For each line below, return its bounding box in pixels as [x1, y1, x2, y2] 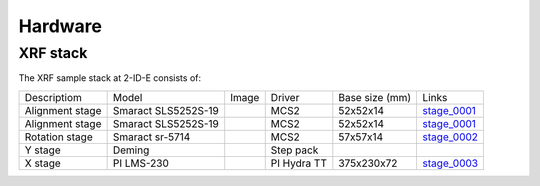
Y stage [24, 143, 61, 157]
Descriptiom [24, 90, 82, 104]
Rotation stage [24, 130, 94, 144]
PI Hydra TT [270, 156, 327, 170]
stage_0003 [422, 156, 479, 170]
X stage [24, 156, 62, 170]
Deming [112, 143, 150, 157]
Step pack [270, 143, 319, 157]
